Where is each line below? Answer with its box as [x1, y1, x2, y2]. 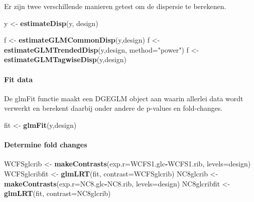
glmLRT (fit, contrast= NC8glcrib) [4, 188, 111, 198]
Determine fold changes [4, 139, 87, 150]
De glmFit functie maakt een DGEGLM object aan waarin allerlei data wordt [4, 93, 243, 103]
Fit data [4, 74, 33, 84]
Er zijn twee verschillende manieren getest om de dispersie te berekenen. [4, 1, 226, 11]
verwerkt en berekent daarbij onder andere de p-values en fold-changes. [4, 103, 223, 113]
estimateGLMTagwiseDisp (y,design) [4, 54, 126, 65]
